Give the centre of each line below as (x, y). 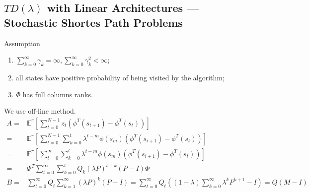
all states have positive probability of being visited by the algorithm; (120, 77)
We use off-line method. (40, 111)
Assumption (22, 43)
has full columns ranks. (58, 94)
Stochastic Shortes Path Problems (93, 22)
